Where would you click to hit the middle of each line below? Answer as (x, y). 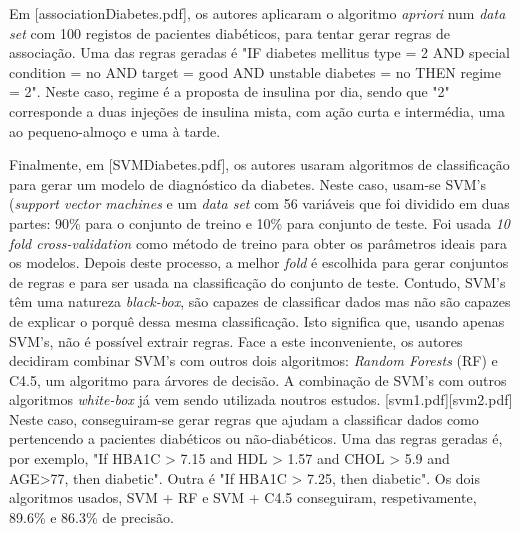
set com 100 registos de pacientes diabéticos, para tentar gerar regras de (229, 32)
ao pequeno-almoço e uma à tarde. (115, 130)
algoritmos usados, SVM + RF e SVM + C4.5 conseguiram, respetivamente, (243, 497)
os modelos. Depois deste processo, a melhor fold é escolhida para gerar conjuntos (259, 262)
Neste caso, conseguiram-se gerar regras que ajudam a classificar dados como (244, 418)
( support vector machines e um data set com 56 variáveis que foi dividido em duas (259, 203)
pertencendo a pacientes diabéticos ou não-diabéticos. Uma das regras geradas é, (256, 438)
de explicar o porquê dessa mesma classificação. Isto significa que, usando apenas (257, 320)
